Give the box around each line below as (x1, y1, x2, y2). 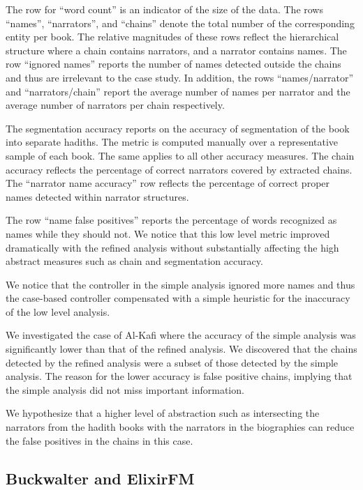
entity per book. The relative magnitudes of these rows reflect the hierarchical (6, 29, 339, 44)
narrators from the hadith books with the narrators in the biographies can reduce (6, 420, 355, 434)
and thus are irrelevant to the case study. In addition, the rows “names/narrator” (6, 70, 354, 84)
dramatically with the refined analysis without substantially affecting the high (6, 240, 339, 254)
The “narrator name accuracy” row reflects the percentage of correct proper (6, 176, 330, 190)
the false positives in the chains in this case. (6, 433, 193, 447)
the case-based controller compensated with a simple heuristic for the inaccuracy (6, 291, 350, 305)
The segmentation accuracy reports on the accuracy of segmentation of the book (6, 121, 350, 135)
